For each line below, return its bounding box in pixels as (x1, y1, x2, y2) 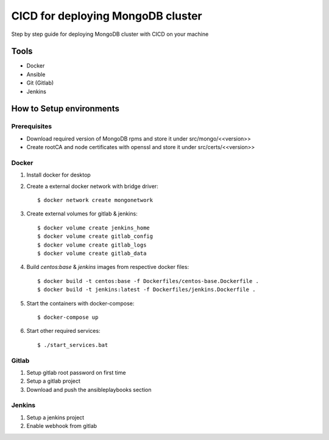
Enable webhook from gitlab (26, 422, 97, 430)
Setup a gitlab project (26, 377, 80, 385)
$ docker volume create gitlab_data (37, 250, 147, 257)
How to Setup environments (11, 103, 120, 114)
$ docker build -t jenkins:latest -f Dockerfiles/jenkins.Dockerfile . (37, 286, 256, 293)
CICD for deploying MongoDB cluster (11, 9, 202, 23)
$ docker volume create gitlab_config (37, 233, 154, 240)
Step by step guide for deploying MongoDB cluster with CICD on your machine (11, 30, 209, 38)
